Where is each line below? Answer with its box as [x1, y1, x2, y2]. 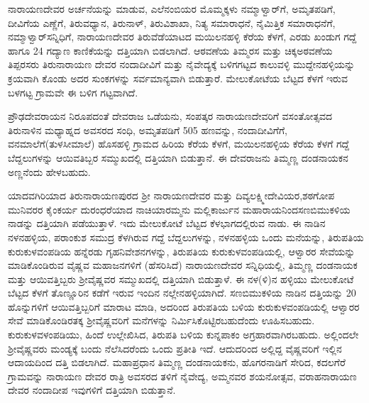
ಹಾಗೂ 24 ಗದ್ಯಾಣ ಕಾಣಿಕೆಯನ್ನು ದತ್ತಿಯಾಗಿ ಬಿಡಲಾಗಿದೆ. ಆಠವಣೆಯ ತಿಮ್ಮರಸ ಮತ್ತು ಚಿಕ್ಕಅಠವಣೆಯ [8, 43, 333, 57]
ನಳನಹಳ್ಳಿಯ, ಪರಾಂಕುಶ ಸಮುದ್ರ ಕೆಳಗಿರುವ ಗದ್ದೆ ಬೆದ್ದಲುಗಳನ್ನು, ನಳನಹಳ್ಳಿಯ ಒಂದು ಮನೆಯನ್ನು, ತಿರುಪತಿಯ [8, 229, 364, 244]
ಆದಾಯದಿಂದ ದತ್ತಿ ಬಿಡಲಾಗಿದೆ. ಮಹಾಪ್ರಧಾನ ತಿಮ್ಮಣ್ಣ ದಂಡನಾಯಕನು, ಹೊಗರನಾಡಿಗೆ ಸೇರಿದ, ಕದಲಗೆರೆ [8, 355, 346, 370]
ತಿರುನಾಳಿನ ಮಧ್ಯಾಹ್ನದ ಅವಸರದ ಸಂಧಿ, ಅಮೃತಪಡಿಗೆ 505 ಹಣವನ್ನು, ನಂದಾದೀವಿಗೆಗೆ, [8, 122, 287, 137]
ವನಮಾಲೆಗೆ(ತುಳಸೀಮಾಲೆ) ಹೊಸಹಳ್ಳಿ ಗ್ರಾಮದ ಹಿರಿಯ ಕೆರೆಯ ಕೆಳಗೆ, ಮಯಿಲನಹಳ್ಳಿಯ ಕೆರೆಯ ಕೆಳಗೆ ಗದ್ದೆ [8, 136, 349, 151]
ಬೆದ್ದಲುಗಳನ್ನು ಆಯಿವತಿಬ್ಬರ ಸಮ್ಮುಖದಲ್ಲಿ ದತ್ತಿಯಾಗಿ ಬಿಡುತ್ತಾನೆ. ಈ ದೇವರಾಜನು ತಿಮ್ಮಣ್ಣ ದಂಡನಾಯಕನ [8, 150, 348, 165]
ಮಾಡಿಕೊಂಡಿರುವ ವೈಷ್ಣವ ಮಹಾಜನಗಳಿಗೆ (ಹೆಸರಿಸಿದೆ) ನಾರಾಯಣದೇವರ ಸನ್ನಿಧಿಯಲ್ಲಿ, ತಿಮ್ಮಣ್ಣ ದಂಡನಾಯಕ [8, 258, 358, 272]
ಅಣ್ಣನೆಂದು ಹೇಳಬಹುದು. [8, 164, 91, 179]
